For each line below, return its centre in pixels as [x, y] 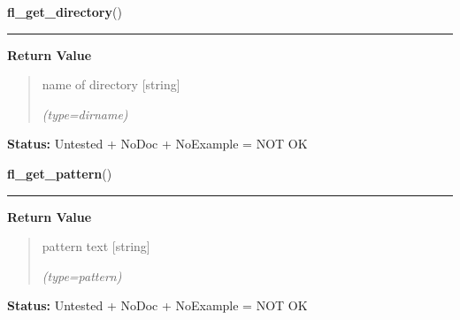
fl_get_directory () [65, 11]
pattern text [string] [96, 246]
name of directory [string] [111, 84]
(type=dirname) [85, 114]
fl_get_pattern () [60, 173]
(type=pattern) [82, 275]
